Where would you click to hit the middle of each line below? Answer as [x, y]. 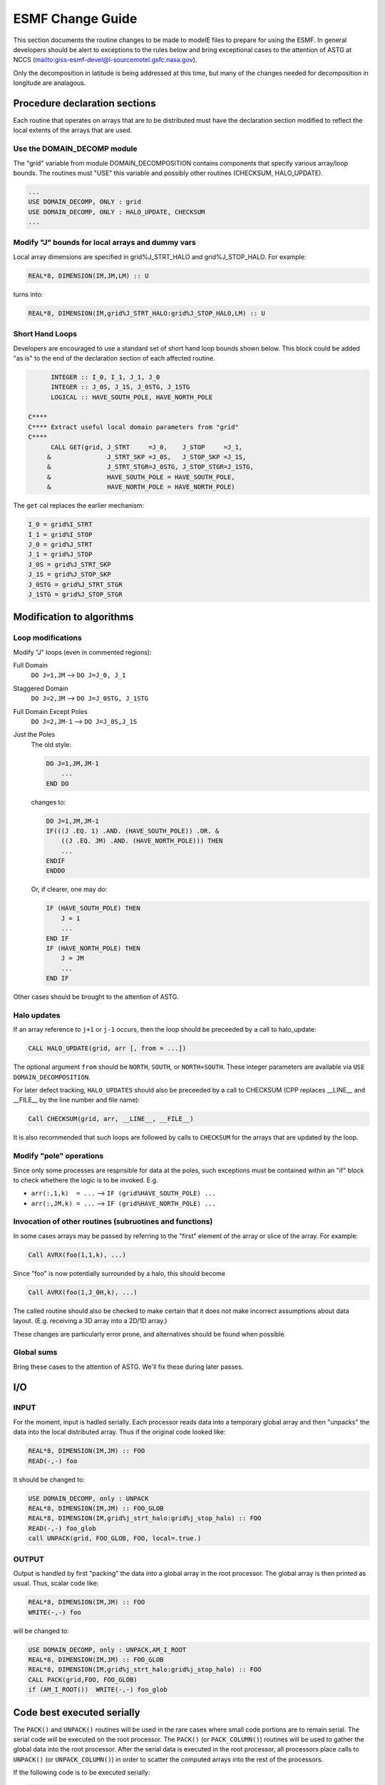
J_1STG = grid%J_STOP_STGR [75, 594]
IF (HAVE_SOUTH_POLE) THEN [93, 908]
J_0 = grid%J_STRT [60, 544]
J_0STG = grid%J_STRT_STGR [75, 584]
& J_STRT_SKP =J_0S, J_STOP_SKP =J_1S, [147, 457]
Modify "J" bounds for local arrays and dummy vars [104, 243]
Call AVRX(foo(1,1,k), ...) [77, 1254]
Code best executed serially [77, 1713]
